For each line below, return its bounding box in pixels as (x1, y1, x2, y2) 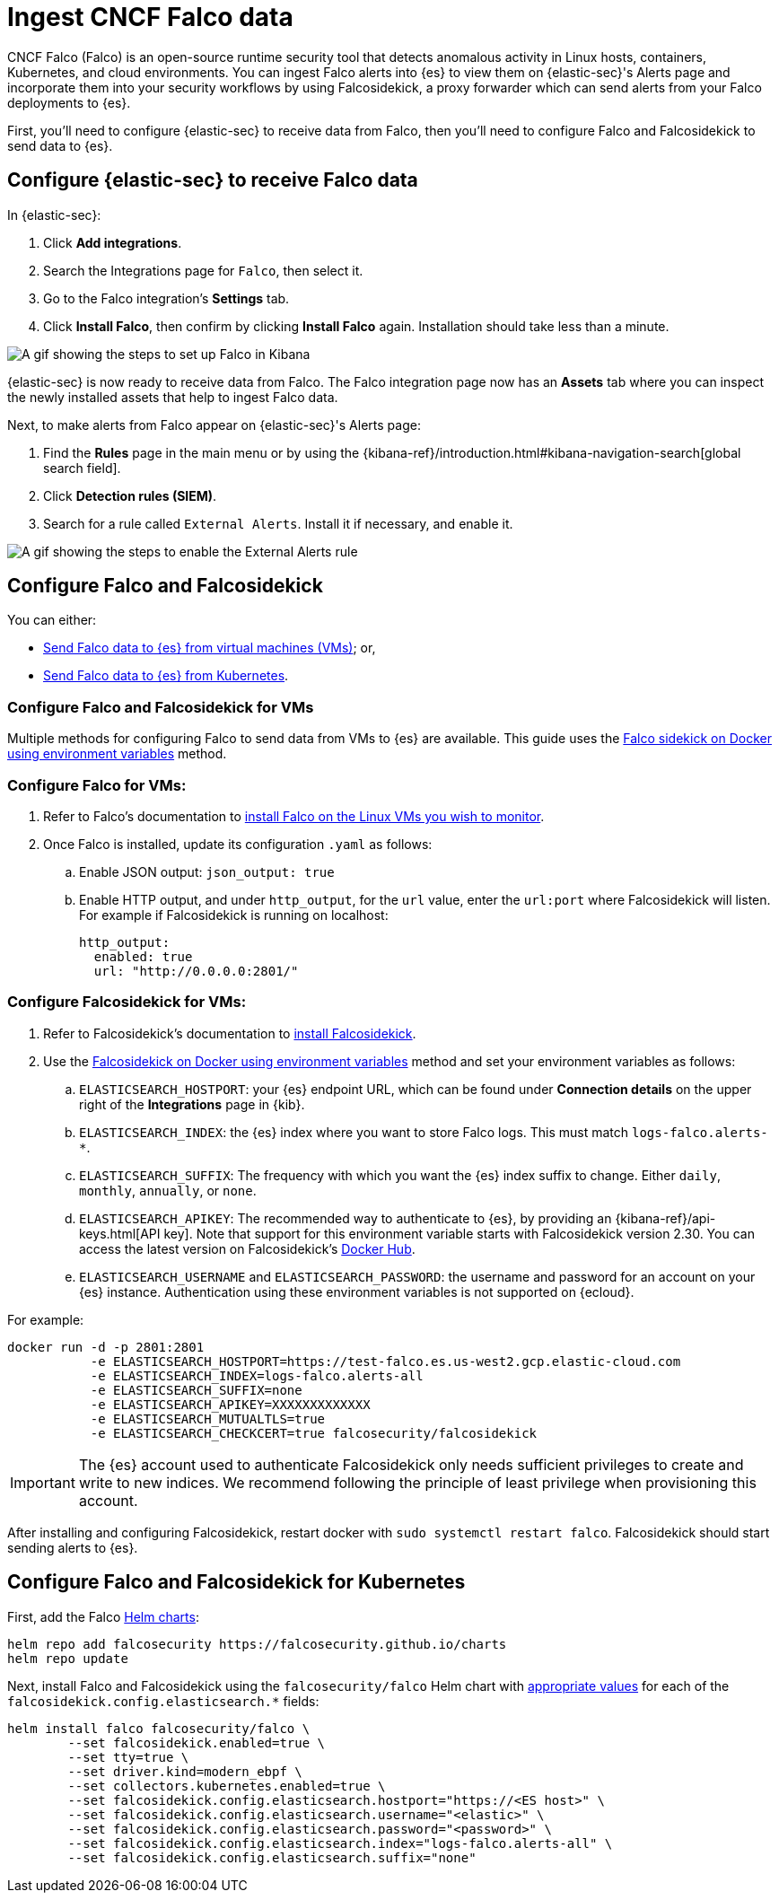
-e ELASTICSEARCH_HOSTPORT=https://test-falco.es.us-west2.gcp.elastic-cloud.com (90, 1353, 681, 1369)
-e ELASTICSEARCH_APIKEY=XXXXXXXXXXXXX (90, 1397, 371, 1412)
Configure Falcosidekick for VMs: (7, 993, 247, 1011)
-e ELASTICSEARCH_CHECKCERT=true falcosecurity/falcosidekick (90, 1425, 538, 1440)
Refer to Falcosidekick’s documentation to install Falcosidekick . (43, 1025, 416, 1041)
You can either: (7, 612, 97, 628)
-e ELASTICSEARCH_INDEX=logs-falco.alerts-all (90, 1368, 424, 1383)
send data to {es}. (7, 137, 113, 153)
